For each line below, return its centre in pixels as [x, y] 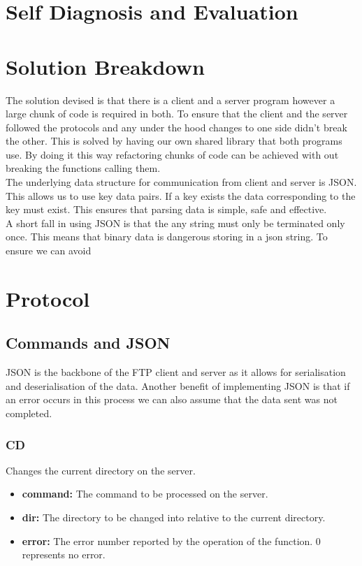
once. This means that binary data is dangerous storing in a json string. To [167, 237]
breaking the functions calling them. [83, 168]
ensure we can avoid [49, 251]
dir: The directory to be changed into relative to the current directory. [174, 517]
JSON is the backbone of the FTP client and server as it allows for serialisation [176, 372]
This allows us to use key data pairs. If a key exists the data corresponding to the [181, 195]
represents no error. [64, 554]
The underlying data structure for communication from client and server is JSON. [181, 182]
